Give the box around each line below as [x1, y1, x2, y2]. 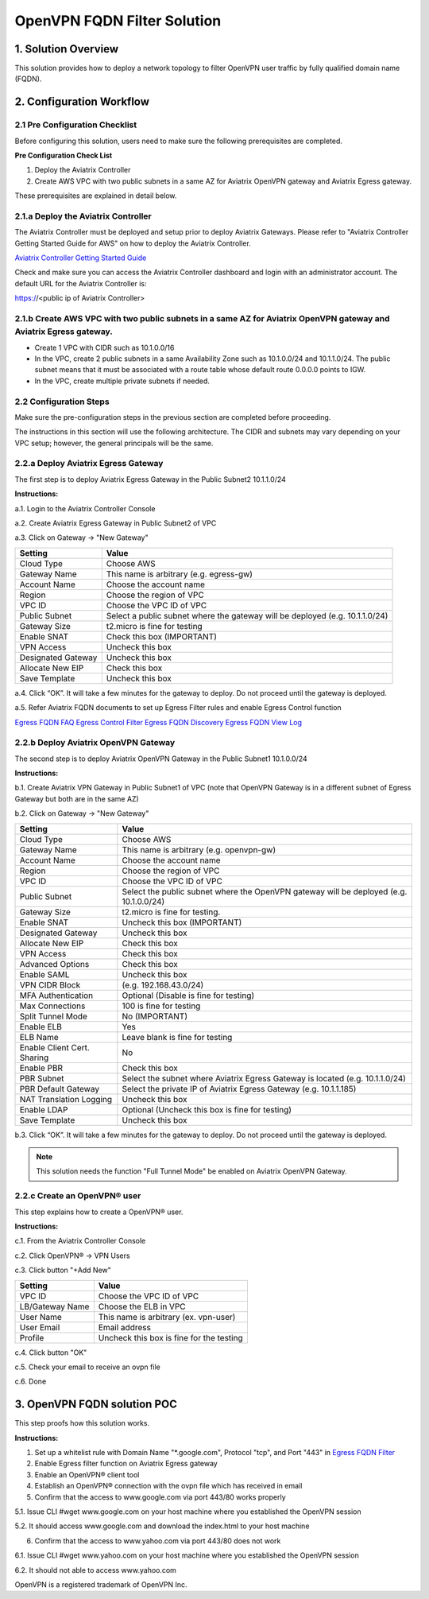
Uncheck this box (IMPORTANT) [122, 917, 242, 928]
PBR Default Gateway [19, 1083, 99, 1094]
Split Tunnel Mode [19, 1011, 87, 1022]
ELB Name [19, 1031, 59, 1042]
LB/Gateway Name [19, 1301, 90, 1312]
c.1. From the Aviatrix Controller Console [14, 1236, 146, 1246]
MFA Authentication [19, 990, 94, 1001]
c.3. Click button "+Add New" [14, 1265, 111, 1275]
